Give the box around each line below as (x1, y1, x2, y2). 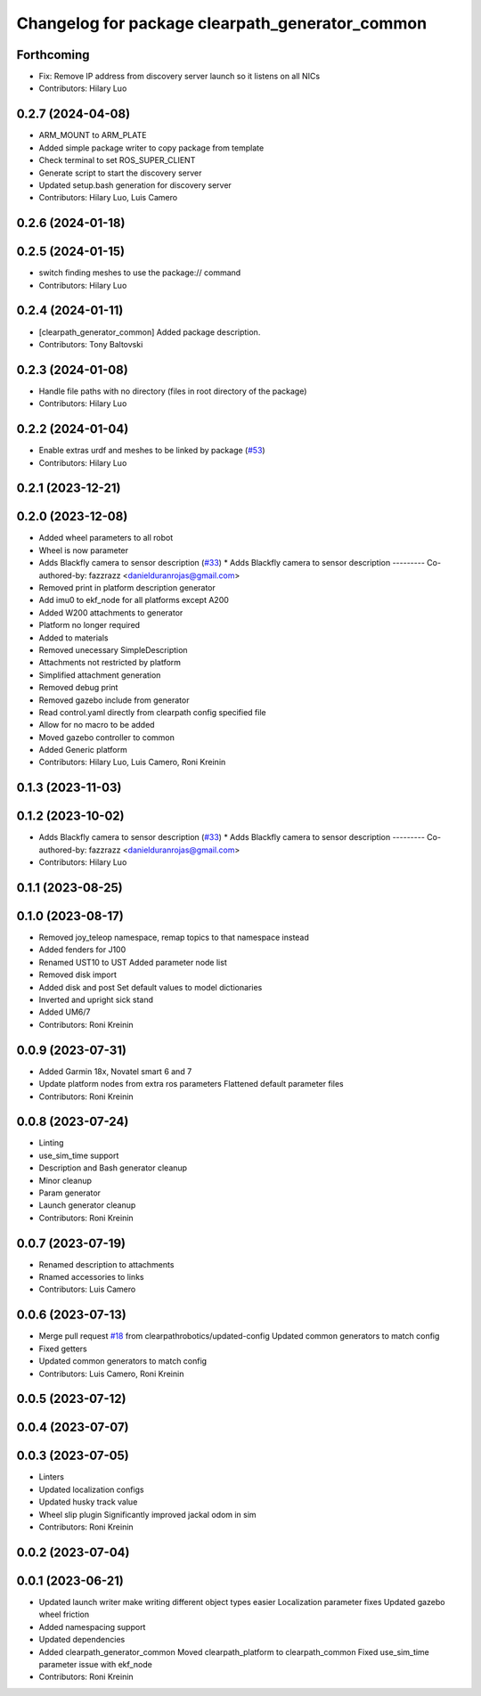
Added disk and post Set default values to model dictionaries (38, 982, 263, 992)
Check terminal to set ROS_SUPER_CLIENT (38, 155, 196, 166)
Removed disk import (38, 969, 118, 980)
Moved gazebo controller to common (38, 731, 175, 743)
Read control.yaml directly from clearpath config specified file (38, 706, 266, 717)
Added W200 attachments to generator (38, 607, 183, 618)
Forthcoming (16, 47, 90, 62)
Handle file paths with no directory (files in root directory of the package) (38, 386, 307, 396)
